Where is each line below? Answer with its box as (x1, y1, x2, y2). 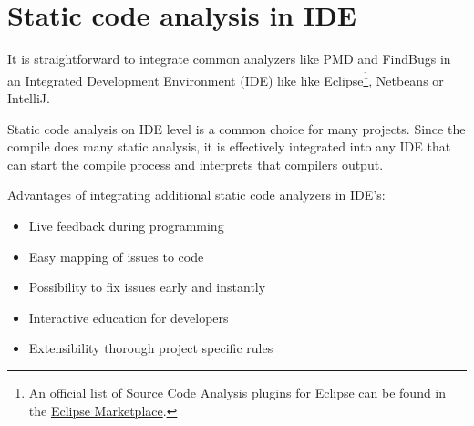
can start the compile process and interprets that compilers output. (7, 154, 384, 173)
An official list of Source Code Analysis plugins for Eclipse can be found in (28, 382, 447, 401)
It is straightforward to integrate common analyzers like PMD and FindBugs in (7, 49, 451, 68)
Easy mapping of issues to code (28, 246, 204, 265)
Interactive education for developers (28, 307, 229, 327)
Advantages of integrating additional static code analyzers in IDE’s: (7, 185, 386, 204)
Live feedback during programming (28, 215, 224, 234)
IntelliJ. (7, 88, 50, 107)
